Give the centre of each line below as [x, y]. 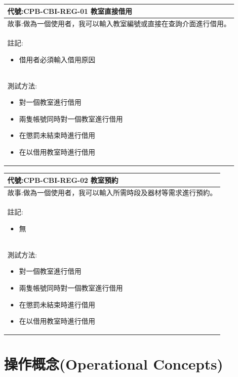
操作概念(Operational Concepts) [114, 364]
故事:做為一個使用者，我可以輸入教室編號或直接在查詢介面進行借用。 [119, 23]
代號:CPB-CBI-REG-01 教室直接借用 [70, 11]
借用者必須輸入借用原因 [57, 59]
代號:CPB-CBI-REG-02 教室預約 [63, 180]
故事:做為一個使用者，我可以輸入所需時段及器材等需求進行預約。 [112, 192]
